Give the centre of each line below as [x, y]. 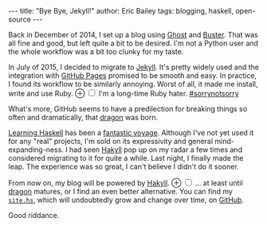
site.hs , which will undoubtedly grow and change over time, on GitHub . [126, 200]
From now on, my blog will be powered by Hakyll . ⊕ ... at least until [126, 183]
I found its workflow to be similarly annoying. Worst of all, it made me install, [133, 84]
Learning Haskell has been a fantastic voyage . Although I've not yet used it [131, 132]
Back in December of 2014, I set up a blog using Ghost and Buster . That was [133, 35]
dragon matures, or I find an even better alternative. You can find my [121, 191]
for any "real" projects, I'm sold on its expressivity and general [111, 141]
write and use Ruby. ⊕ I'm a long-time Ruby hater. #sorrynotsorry [124, 94]
